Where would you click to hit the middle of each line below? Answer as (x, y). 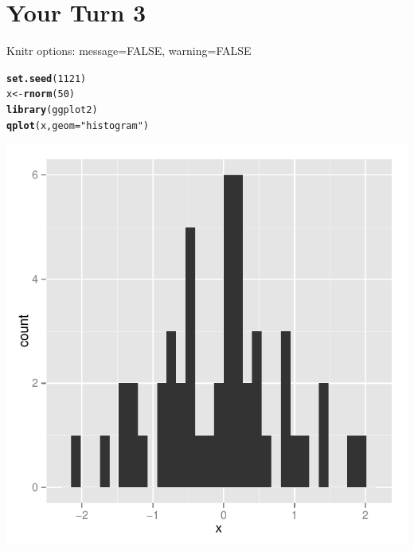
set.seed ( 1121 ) (47, 78)
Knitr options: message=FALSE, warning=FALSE (129, 51)
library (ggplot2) (52, 110)
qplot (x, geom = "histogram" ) (78, 125)
